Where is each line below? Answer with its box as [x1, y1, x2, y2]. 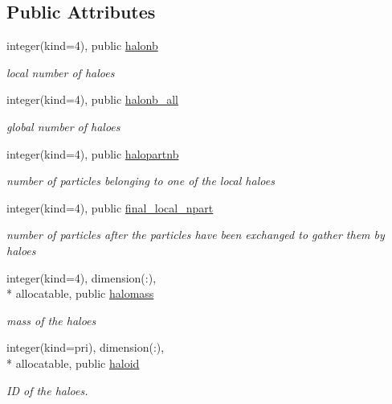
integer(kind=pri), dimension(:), [6, 339, 165, 356]
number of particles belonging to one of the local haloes [6, 172, 275, 189]
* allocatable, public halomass [6, 285, 154, 302]
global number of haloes [6, 117, 120, 134]
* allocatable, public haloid [6, 354, 140, 371]
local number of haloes [6, 64, 115, 80]
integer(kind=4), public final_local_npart [6, 199, 214, 216]
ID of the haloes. [6, 381, 88, 398]
